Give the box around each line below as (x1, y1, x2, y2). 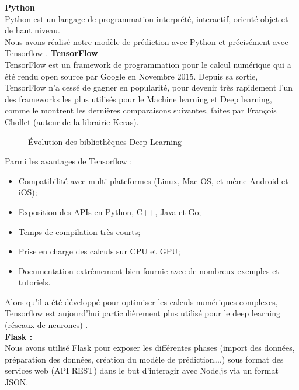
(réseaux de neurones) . (5, 319, 88, 331)
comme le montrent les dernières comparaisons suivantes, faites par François (5, 104, 277, 116)
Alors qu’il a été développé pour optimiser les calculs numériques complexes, (5, 295, 278, 308)
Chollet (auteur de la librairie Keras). (5, 115, 139, 127)
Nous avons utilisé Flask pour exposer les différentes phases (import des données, (5, 341, 295, 354)
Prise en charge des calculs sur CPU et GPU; (18, 245, 180, 257)
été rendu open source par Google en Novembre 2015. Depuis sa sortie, (5, 70, 258, 82)
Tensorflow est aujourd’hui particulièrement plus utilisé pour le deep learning (5, 307, 280, 319)
